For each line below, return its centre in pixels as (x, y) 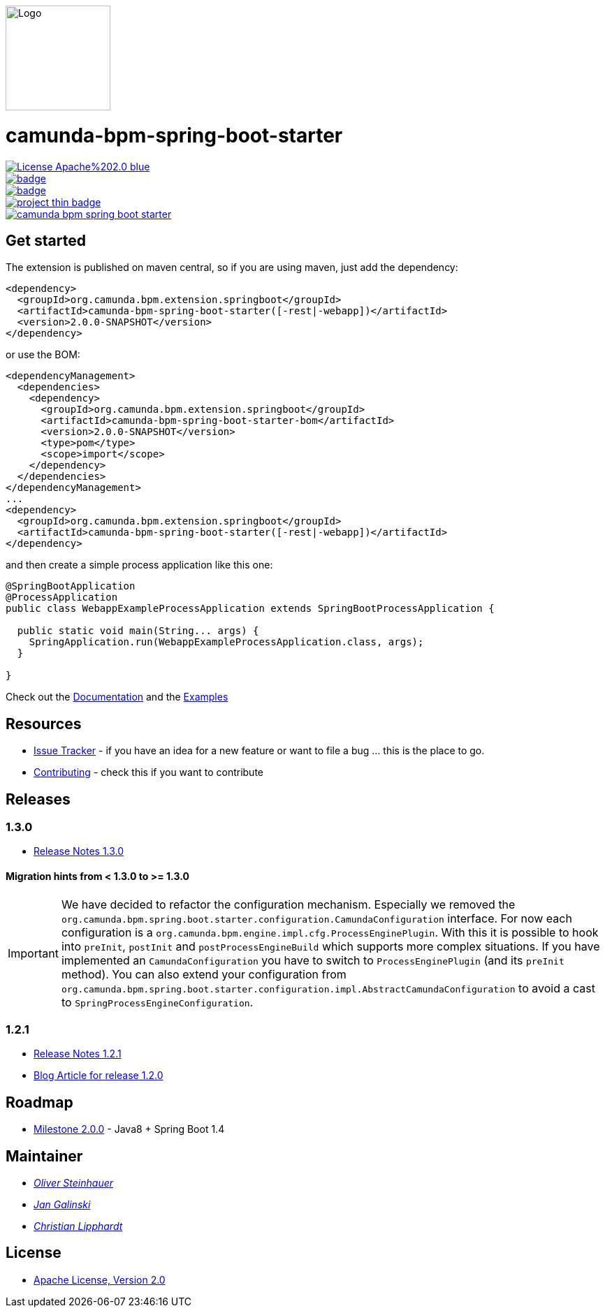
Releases (38, 799)
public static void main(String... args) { (138, 631)
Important (33, 953)
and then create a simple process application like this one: (139, 565)
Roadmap (39, 1102)
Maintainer (44, 1156)
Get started (46, 240)
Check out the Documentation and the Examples (117, 697)
